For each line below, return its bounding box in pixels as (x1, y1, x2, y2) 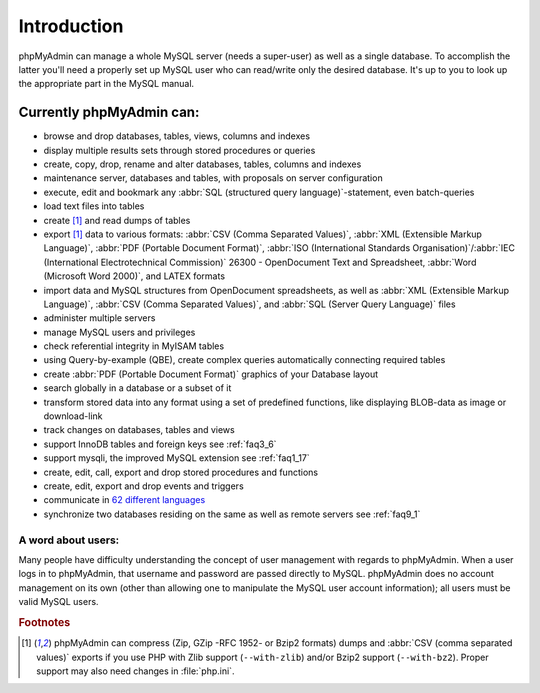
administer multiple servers (43, 312, 156, 324)
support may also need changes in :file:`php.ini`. (36, 665, 235, 677)
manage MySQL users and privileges (43, 326, 196, 338)
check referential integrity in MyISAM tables (43, 340, 225, 352)
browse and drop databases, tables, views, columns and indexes (43, 130, 310, 142)
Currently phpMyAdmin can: (18, 104, 200, 121)
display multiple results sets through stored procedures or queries (43, 144, 316, 156)
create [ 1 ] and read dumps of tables (43, 214, 191, 226)
